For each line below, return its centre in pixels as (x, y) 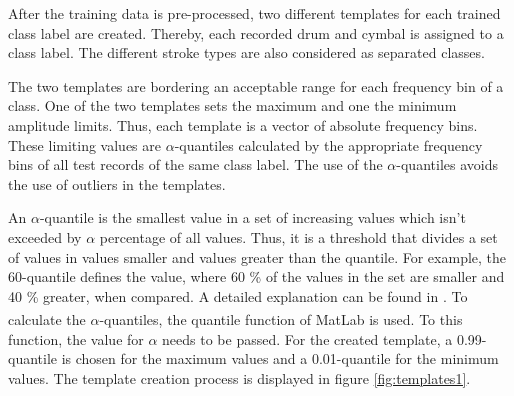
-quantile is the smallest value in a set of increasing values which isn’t (252, 217)
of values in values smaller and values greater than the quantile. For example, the (257, 256)
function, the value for (76, 338)
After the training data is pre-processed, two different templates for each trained (254, 13)
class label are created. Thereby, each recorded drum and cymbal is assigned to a (256, 32)
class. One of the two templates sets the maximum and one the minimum (232, 105)
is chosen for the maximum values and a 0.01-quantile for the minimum (280, 358)
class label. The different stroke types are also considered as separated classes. (246, 52)
